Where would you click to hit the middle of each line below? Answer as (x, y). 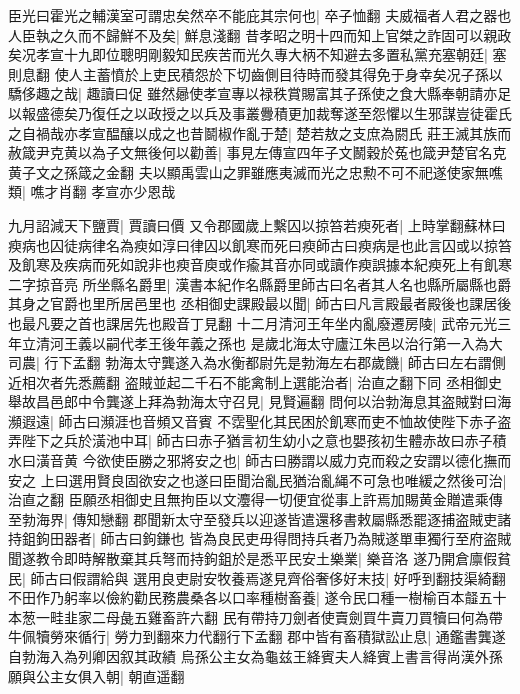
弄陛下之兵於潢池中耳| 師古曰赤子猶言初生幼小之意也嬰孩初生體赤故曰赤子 (250, 440)
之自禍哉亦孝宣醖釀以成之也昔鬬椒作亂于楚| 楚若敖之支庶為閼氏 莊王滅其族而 (260, 132)
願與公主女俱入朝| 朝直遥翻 (96, 675)
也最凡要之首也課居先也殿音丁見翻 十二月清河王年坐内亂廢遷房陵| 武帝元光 (253, 322)
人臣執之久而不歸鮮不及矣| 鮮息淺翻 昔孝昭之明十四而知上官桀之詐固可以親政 (260, 34)
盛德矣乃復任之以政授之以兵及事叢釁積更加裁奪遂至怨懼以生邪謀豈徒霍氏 (273, 112)
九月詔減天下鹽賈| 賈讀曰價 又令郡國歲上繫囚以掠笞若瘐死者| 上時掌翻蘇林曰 (257, 224)
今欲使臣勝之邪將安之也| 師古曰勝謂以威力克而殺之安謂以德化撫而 (297, 460)
